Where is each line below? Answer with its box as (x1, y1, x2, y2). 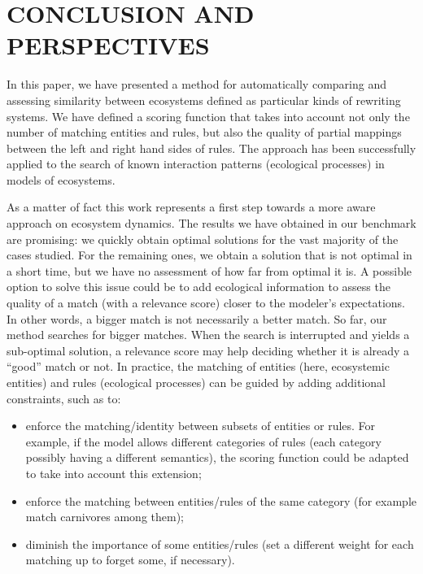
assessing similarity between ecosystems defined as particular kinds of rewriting (7, 91, 401, 108)
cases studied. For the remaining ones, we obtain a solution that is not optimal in (7, 246, 412, 263)
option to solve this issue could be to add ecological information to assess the (7, 278, 390, 295)
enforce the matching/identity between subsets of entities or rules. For (25, 417, 376, 434)
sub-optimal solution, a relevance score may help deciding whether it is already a (7, 341, 410, 359)
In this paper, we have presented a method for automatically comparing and (7, 76, 386, 93)
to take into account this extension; (25, 464, 202, 481)
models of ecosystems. (7, 171, 116, 188)
